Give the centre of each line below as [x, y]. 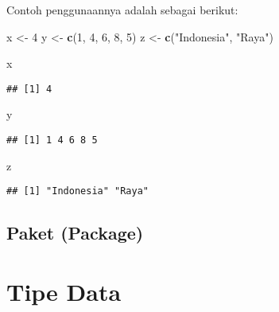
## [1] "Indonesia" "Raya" [77, 191]
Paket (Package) [75, 233]
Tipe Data [64, 291]
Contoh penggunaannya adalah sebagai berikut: [122, 10]
